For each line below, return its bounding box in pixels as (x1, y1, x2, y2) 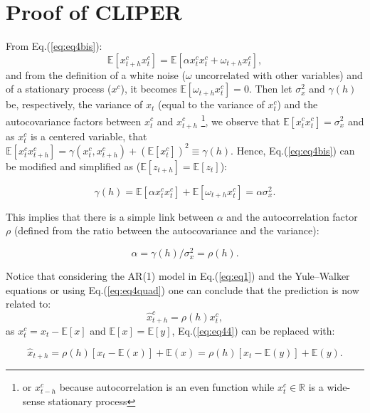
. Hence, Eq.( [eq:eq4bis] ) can (231, 142, 355, 157)
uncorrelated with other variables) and (195, 67, 363, 82)
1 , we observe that (201, 111, 280, 128)
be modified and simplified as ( (6, 158, 141, 173)
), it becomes (120, 81, 177, 96)
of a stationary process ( (6, 81, 112, 96)
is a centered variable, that (30, 128, 147, 143)
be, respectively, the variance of (6, 97, 143, 112)
